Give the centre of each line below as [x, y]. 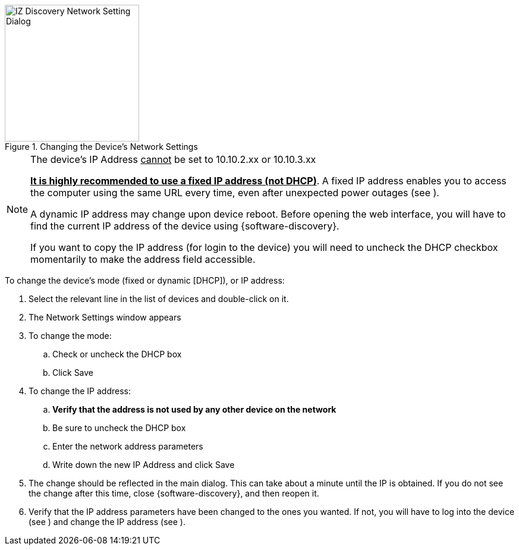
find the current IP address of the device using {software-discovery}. [185, 226]
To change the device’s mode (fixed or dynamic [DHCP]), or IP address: [145, 280]
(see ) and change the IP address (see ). [107, 522]
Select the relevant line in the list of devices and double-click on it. [159, 299]
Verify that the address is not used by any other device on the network [194, 409]
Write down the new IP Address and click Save [144, 465]
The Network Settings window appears [105, 317]
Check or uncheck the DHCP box [117, 354]
